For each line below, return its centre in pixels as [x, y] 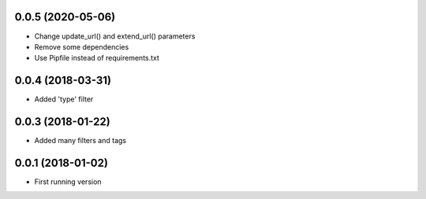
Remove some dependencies [82, 46]
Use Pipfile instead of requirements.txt [97, 58]
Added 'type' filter [64, 99]
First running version [68, 182]
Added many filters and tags [80, 141]
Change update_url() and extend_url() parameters [115, 36]
